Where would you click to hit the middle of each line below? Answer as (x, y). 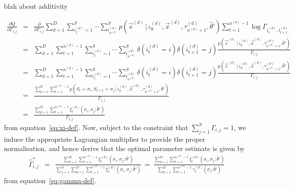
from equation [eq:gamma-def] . (50, 180)
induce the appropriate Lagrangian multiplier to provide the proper (105, 139)
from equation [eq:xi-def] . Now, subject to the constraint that (96, 127)
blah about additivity (36, 6)
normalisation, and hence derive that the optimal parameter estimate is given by (124, 148)
